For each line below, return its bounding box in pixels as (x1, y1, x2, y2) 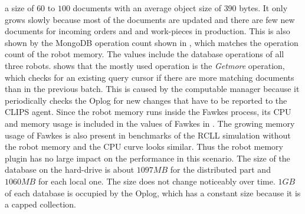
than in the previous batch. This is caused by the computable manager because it (5, 83, 300, 95)
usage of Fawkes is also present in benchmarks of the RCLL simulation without (5, 129, 291, 141)
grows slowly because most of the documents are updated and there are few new (5, 13, 295, 25)
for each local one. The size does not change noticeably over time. (38, 175, 276, 187)
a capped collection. (5, 198, 76, 210)
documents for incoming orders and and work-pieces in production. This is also (5, 25, 290, 37)
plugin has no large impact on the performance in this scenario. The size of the (5, 152, 290, 164)
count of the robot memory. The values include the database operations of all (5, 48, 284, 60)
